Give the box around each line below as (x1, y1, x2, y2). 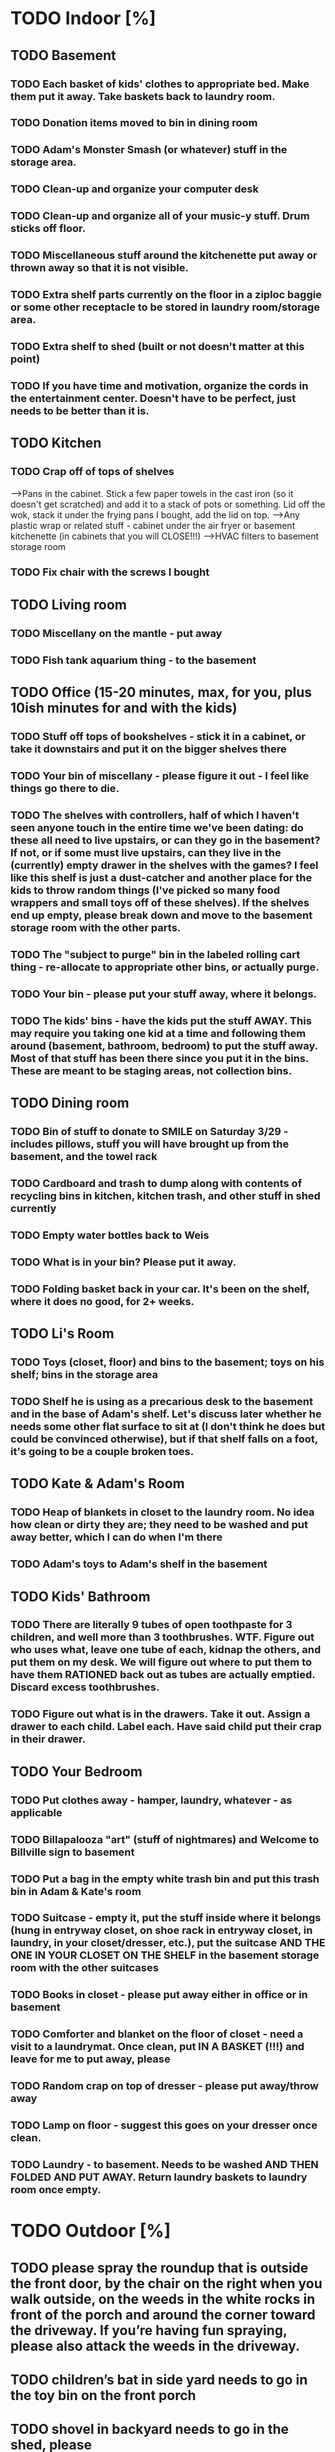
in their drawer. (10, 1732, 87, 1746)
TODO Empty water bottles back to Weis (10, 1228, 210, 1242)
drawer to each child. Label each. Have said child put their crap (10, 1720, 322, 1734)
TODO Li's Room (10, 1325, 115, 1342)
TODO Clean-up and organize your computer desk (10, 182, 259, 196)
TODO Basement (10, 47, 117, 64)
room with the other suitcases (10, 1961, 159, 1975)
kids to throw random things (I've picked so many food (10, 883, 281, 897)
